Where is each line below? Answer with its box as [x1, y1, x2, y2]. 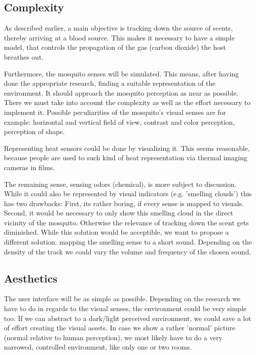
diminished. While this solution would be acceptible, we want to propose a [4, 227, 229, 237]
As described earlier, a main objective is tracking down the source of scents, [4, 23, 233, 33]
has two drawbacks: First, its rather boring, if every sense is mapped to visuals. [4, 198, 244, 208]
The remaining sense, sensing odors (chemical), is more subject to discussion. [4, 178, 237, 189]
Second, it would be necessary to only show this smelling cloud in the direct [4, 208, 233, 218]
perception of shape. [4, 126, 65, 137]
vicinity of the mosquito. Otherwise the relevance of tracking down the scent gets [4, 217, 249, 227]
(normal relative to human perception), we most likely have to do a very [4, 332, 222, 342]
